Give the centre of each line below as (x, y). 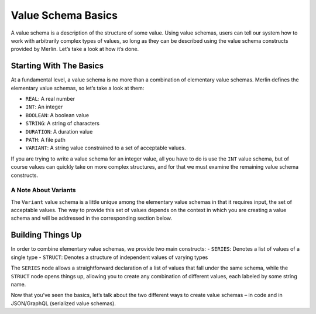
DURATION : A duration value (59, 131)
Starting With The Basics (57, 66)
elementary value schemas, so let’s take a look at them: (78, 88)
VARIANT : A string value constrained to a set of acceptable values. (106, 148)
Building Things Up (46, 235)
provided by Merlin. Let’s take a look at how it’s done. (75, 49)
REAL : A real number (50, 99)
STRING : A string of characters (62, 124)
